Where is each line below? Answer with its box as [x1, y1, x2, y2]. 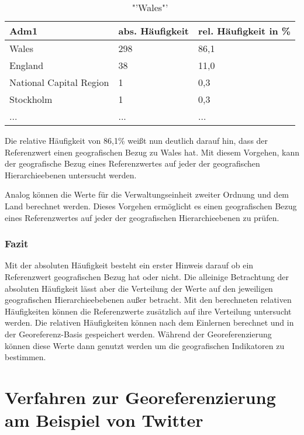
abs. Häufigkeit [118, 24, 189, 37]
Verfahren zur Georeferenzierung [5, 385, 276, 409]
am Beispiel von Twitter [5, 408, 203, 432]
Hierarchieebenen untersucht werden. [5, 168, 137, 181]
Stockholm [9, 92, 53, 106]
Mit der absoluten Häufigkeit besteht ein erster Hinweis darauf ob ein [5, 259, 254, 271]
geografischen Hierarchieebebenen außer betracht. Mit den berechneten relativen [5, 294, 292, 306]
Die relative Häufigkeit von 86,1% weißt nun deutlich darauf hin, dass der [5, 134, 268, 146]
